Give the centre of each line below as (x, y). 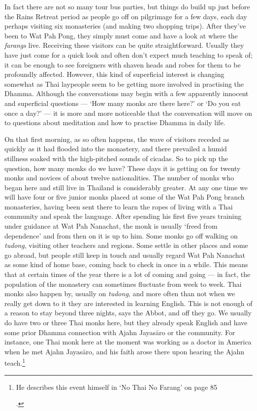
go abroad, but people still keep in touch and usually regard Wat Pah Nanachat (125, 255)
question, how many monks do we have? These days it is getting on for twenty (123, 168)
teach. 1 (15, 362)
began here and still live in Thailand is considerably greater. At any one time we (126, 187)
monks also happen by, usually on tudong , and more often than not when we (120, 293)
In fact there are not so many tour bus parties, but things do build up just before (127, 6)
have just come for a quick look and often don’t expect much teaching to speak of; (128, 54)
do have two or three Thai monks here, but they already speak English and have (126, 322)
